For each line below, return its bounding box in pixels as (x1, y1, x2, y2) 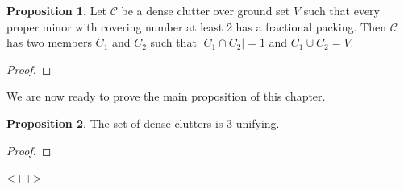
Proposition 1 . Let (6, 2, 107, 18)
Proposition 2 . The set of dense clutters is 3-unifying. (6, 114, 280, 131)
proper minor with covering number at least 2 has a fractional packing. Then (6, 18, 386, 35)
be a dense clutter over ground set (121, 2, 290, 18)
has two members (6, 34, 92, 51)
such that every (303, 2, 380, 18)
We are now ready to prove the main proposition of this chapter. (6, 88, 326, 105)
